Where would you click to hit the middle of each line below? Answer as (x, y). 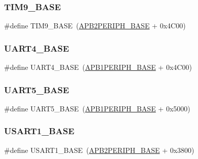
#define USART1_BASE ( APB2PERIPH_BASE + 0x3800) (99, 150)
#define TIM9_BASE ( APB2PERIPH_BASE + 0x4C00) (95, 26)
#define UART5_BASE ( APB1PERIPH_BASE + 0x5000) (97, 108)
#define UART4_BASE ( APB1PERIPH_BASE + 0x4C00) (98, 67)
